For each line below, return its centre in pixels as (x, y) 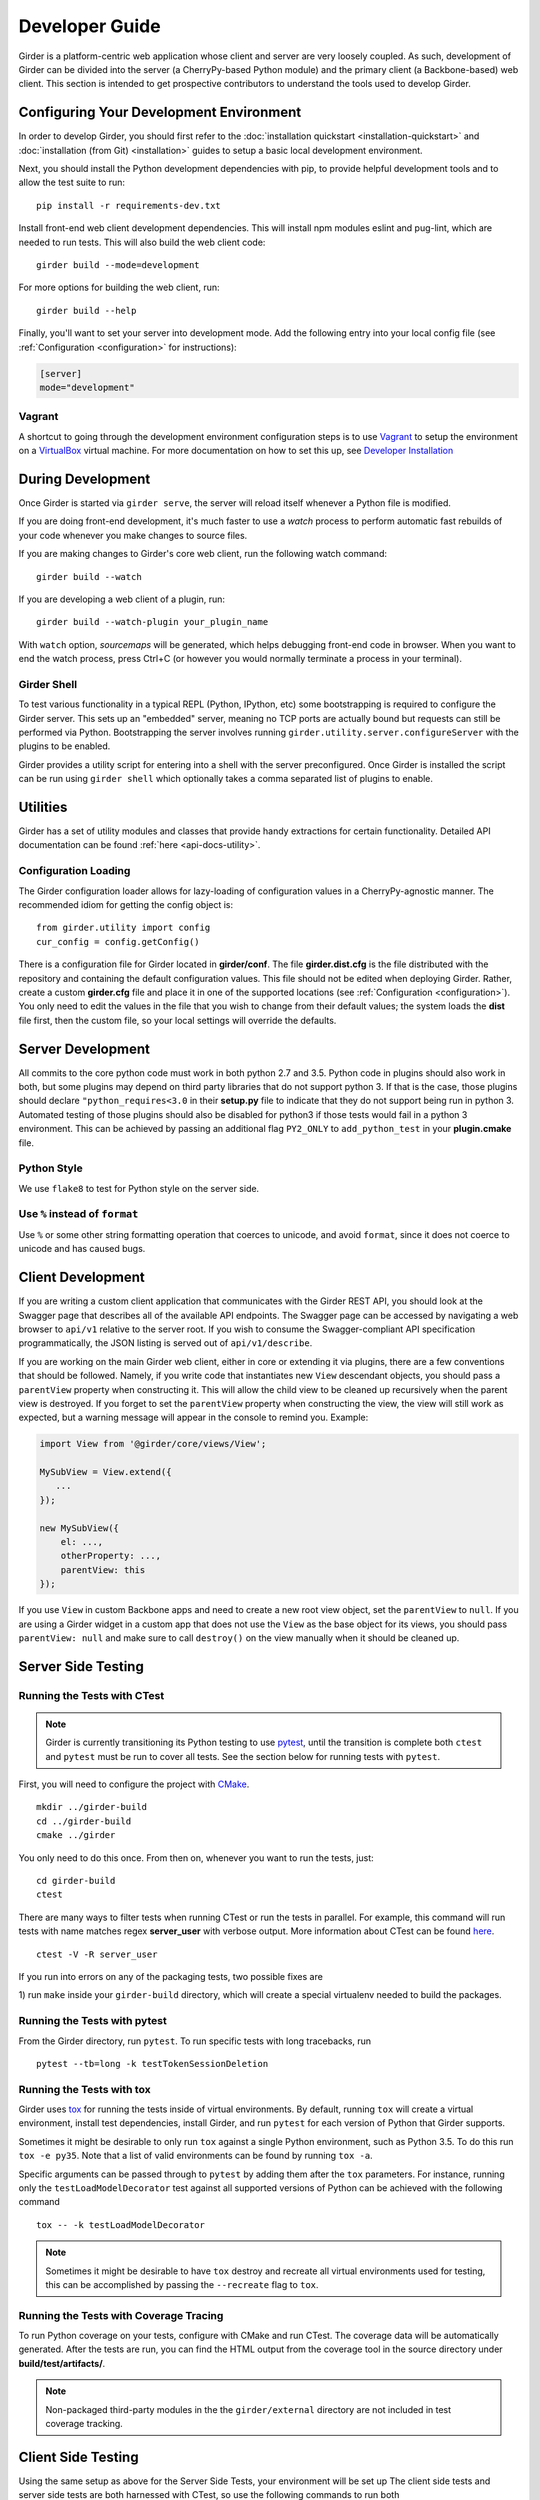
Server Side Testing (81, 1666)
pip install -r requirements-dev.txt (129, 205)
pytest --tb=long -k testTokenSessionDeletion (152, 2063)
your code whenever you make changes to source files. (133, 535)
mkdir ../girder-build (92, 1807)
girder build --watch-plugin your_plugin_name (152, 622)
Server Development (84, 1048)
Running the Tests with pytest (92, 2021)
